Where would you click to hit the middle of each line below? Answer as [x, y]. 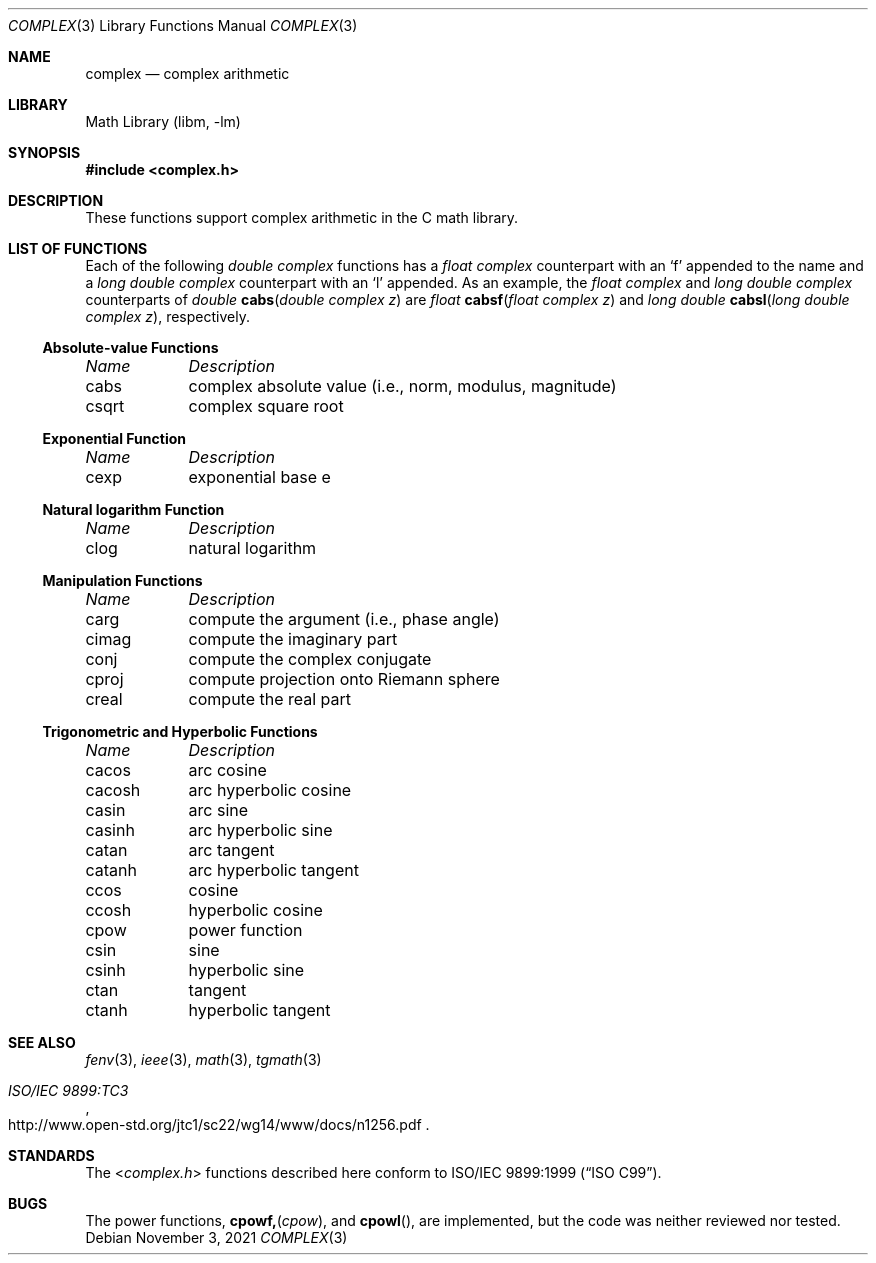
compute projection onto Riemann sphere [344, 679]
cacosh [113, 790]
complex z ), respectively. [167, 316]
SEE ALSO [42, 1042]
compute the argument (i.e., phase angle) [344, 619]
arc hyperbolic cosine [270, 790]
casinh [110, 830]
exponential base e [259, 477]
